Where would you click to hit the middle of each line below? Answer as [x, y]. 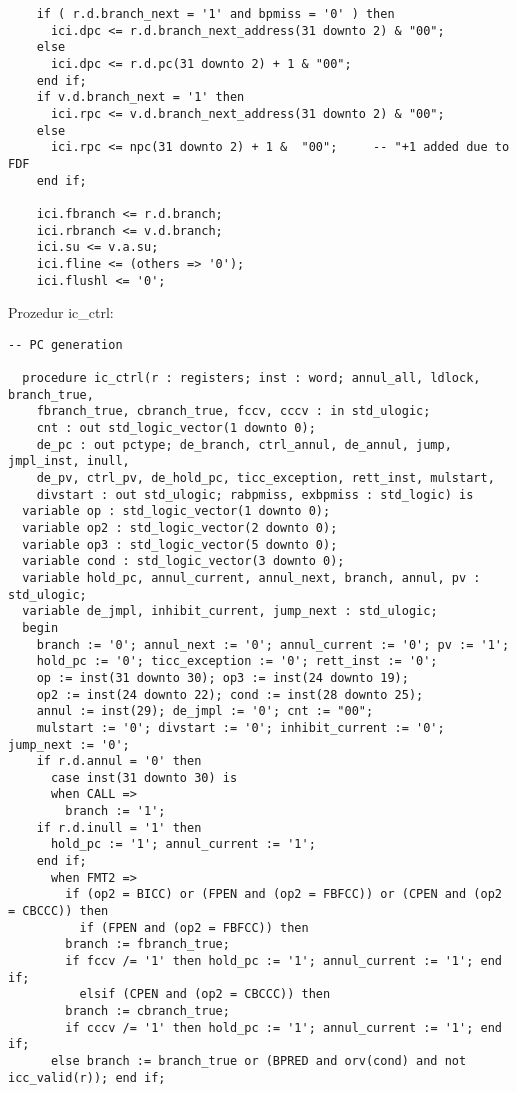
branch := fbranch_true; [147, 944]
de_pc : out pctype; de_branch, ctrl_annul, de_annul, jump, [244, 444]
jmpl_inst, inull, [69, 461]
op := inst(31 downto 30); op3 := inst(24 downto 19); [222, 677]
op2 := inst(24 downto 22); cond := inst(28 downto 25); [230, 694]
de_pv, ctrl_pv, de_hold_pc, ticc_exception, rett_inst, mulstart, [265, 478]
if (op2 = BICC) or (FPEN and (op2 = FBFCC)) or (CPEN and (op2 [283, 894]
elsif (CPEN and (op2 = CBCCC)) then [205, 994]
